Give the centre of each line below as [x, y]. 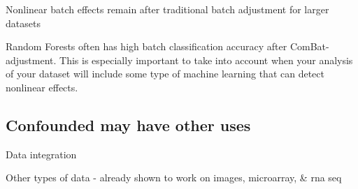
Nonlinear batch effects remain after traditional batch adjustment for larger [167, 9]
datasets [23, 23]
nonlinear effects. [42, 87]
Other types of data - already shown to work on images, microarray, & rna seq [174, 177]
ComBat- [309, 46]
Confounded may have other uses [128, 124]
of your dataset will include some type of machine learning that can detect [165, 74]
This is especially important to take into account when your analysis [206, 60]
